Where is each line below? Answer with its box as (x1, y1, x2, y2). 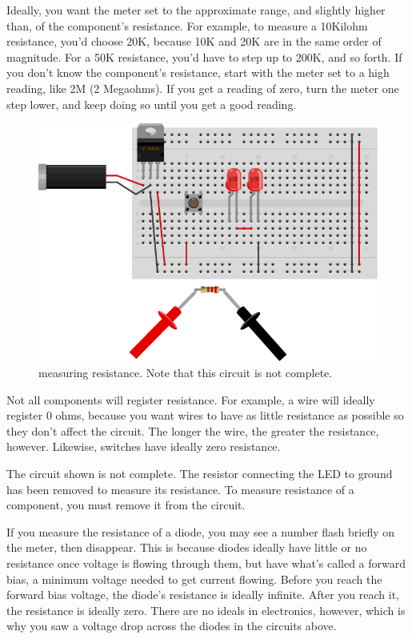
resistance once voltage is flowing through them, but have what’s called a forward (6, 554, 406, 571)
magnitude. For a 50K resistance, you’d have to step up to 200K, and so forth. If (6, 48, 402, 65)
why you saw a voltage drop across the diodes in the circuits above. (6, 617, 337, 634)
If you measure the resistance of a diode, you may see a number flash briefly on (6, 523, 395, 540)
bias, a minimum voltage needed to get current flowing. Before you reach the (6, 570, 382, 587)
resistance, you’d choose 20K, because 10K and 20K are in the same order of (6, 33, 382, 50)
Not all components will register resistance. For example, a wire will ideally (6, 391, 375, 408)
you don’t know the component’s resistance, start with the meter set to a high (6, 64, 390, 81)
